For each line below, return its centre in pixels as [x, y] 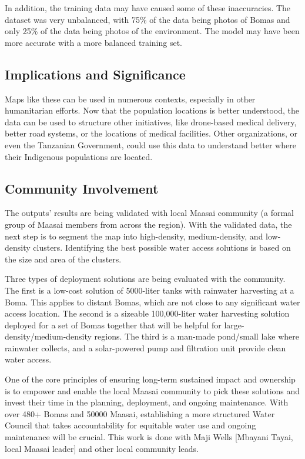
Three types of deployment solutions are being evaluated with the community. [145, 279]
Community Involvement [82, 188]
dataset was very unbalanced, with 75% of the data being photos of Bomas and [148, 19]
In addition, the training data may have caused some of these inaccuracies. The [148, 8]
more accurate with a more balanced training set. [93, 42]
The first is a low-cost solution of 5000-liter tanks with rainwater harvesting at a [150, 290]
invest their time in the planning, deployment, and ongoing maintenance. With [147, 402]
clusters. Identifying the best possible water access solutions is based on [162, 247]
